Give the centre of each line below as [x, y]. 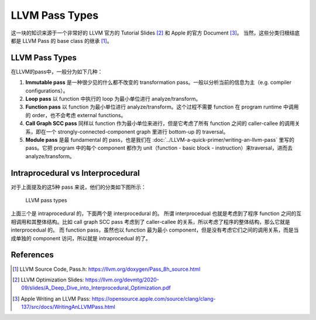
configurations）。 [47, 90]
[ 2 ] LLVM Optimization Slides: [48, 280]
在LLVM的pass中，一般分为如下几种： [57, 72]
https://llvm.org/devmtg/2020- [122, 280]
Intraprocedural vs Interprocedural [75, 173]
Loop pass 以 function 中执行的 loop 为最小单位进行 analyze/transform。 [113, 99]
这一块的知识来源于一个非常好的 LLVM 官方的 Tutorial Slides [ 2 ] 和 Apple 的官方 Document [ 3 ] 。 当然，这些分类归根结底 [155, 33]
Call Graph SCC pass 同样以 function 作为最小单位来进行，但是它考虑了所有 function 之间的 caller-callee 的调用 [160, 124]
